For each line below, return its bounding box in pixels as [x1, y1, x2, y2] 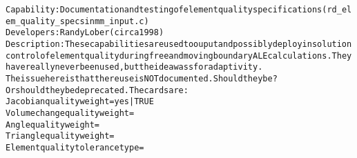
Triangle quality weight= [6, 131, 115, 141]
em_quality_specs [6, 16, 85, 26]
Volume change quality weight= [6, 108, 135, 118]
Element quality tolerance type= [6, 142, 144, 152]
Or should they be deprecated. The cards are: [6, 85, 189, 95]
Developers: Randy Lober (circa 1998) [6, 28, 164, 38]
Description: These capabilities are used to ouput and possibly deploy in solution [6, 39, 352, 49]
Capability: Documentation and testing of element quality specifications [6, 5, 322, 14]
